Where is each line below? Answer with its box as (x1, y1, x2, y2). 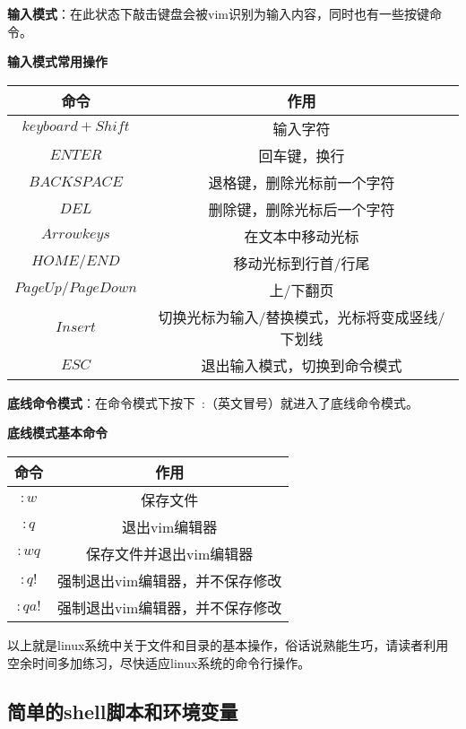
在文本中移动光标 (244, 225, 359, 247)
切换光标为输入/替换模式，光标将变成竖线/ (158, 306, 445, 327)
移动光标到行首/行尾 (233, 252, 370, 273)
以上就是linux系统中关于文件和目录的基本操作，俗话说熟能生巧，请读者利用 (7, 635, 449, 654)
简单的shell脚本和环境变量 (7, 697, 238, 725)
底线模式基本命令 (7, 423, 108, 442)
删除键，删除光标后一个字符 (208, 198, 395, 220)
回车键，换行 (258, 144, 345, 166)
